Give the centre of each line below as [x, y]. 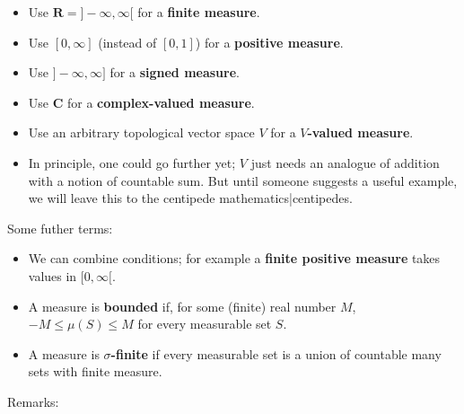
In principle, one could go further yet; [132, 162]
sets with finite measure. [95, 371]
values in [53, 275]
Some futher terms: [60, 228]
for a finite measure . [199, 12]
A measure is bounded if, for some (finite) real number [182, 306]
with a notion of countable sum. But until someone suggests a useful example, [243, 180]
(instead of [127, 42]
